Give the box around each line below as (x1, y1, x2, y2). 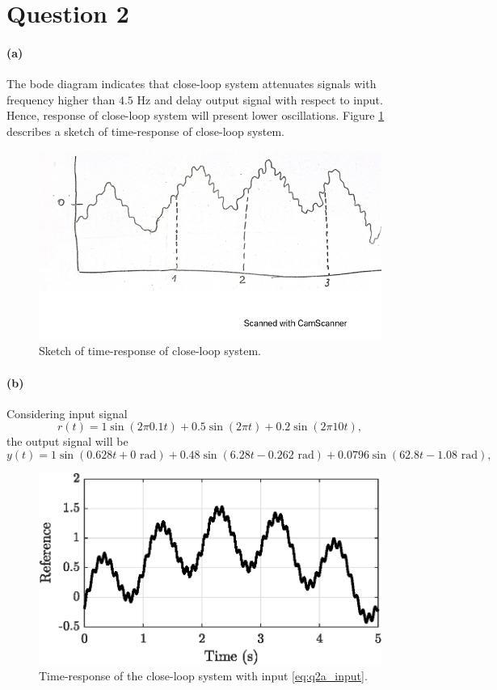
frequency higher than (6, 91, 116, 108)
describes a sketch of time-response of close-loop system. (6, 122, 285, 139)
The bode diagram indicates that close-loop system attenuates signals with (6, 75, 377, 92)
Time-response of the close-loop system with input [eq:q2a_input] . (39, 667, 368, 684)
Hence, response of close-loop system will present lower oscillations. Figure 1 (6, 107, 385, 124)
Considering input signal (6, 404, 128, 421)
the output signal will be (6, 433, 128, 450)
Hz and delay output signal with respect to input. (137, 91, 383, 108)
